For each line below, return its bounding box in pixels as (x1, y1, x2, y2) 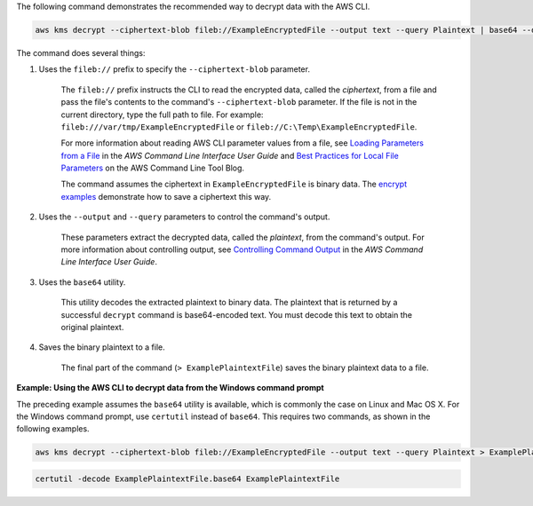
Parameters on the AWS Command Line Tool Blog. (60, 162, 244, 173)
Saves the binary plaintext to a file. (38, 342, 166, 352)
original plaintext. (60, 322, 124, 332)
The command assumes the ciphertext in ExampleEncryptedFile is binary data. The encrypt (60, 178, 408, 190)
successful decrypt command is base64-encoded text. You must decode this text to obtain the (60, 309, 413, 320)
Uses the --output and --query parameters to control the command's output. (38, 211, 330, 222)
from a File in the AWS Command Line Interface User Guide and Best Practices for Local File (60, 150, 399, 161)
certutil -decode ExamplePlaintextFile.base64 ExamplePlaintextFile (35, 473, 340, 484)
